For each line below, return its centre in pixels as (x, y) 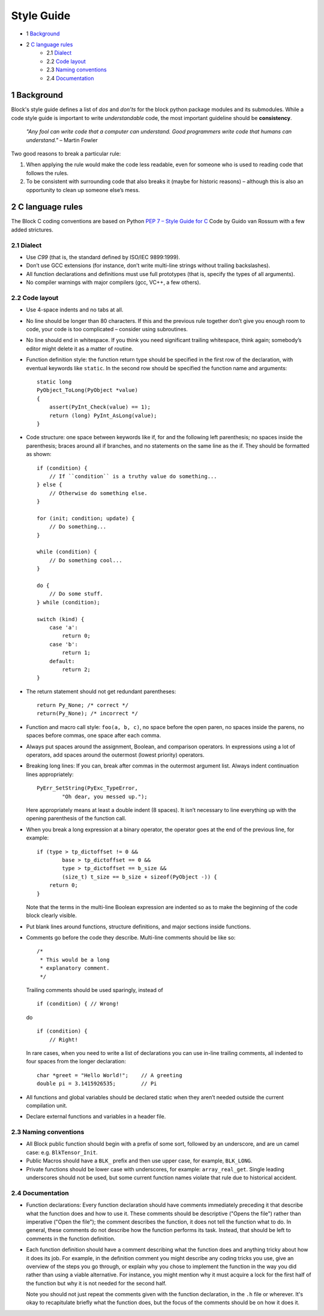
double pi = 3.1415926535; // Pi (97, 1084)
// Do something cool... (85, 560)
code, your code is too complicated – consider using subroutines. (107, 329)
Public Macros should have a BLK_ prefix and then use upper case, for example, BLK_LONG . (139, 1161)
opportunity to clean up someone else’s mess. (83, 190)
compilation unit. (46, 1105)
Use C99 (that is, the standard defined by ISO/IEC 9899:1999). (103, 257)
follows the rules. (47, 173)
